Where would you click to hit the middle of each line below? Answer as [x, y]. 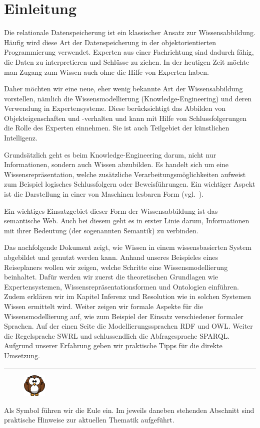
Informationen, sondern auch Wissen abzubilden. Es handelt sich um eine [116, 164]
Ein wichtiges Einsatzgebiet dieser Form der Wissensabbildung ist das [111, 210]
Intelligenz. [21, 138]
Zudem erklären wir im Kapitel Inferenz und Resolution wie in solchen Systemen [128, 296]
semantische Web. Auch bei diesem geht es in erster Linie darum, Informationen [127, 221]
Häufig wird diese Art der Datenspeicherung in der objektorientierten [110, 42]
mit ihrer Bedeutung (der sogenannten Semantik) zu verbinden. [101, 230]
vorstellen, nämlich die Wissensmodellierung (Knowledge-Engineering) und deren [128, 98]
